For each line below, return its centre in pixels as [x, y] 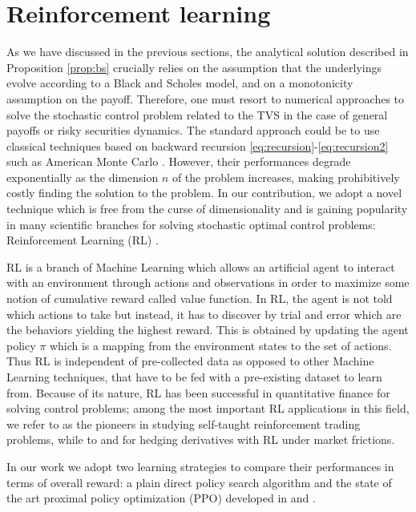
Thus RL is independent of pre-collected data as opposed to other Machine [190, 361]
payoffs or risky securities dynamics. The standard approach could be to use [193, 130]
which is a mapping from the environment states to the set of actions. [220, 345]
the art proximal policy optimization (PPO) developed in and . [161, 498]
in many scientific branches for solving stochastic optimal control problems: [191, 224]
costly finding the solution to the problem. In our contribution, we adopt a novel [204, 193]
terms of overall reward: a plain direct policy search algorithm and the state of [199, 482]
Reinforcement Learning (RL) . [83, 240]
